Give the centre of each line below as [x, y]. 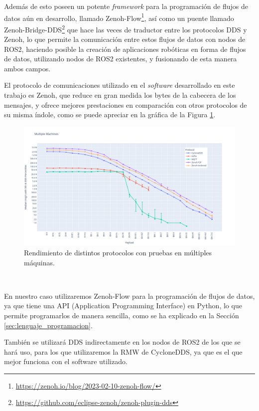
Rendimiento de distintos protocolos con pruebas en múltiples [118, 252]
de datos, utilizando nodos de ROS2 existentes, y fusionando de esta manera [121, 59]
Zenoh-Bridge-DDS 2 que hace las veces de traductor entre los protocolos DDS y [126, 28]
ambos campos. [27, 68]
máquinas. [39, 262]
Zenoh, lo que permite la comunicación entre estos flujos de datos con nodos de [125, 39]
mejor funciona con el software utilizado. [66, 361]
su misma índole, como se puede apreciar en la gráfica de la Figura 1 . [110, 114]
